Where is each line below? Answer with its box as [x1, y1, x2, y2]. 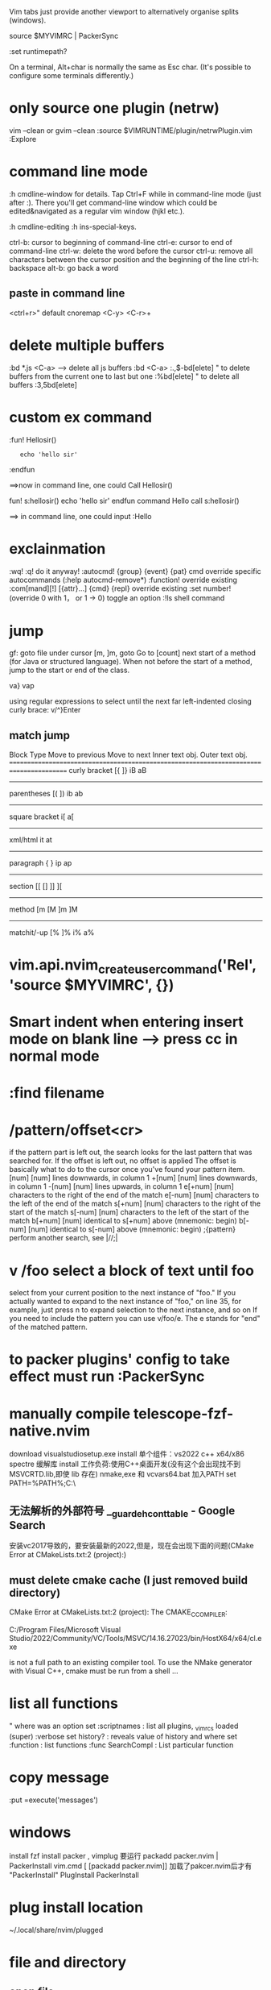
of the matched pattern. [9, 1322, 88, 1332]
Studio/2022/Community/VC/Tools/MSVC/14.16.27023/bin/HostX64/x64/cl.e [9, 1634, 262, 1643]
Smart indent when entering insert [9, 1013, 244, 1031]
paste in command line [9, 286, 125, 301]
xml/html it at [9, 835, 53, 845]
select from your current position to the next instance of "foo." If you [9, 1288, 236, 1298]
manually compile [9, 1404, 131, 1423]
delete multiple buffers [9, 336, 165, 354]
